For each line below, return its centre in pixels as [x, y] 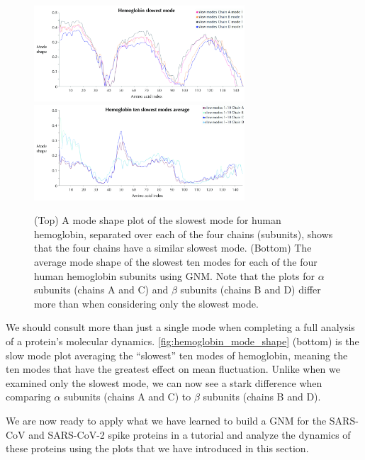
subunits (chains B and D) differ [251, 290]
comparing [28, 397]
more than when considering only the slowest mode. [146, 303]
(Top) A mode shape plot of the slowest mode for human [158, 220]
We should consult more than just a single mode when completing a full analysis [180, 327]
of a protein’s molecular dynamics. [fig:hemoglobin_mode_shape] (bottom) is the [182, 341]
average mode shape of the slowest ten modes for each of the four [176, 262]
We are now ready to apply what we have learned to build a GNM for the [166, 421]
